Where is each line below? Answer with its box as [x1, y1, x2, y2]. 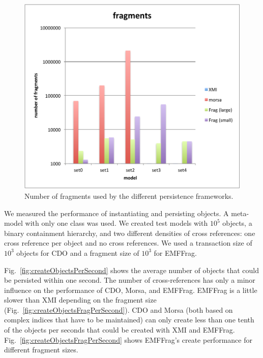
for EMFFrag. [154, 247, 197, 258]
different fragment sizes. [4, 344, 78, 355]
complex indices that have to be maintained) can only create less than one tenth [4, 314, 254, 325]
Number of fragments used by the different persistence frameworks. [24, 190, 233, 201]
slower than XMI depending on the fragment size [4, 294, 157, 305]
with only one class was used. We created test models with [25, 218, 208, 228]
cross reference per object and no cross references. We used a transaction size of [4, 237, 252, 248]
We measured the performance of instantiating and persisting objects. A [4, 207, 229, 218]
